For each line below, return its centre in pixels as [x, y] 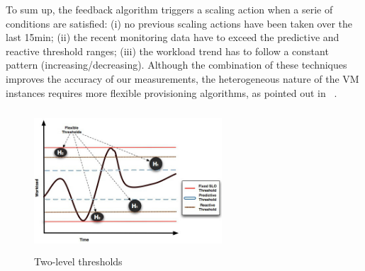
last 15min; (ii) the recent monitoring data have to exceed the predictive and [173, 37]
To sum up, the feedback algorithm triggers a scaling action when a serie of [169, 9]
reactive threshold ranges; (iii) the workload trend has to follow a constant [167, 51]
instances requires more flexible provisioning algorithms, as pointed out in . [172, 92]
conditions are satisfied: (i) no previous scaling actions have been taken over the [179, 23]
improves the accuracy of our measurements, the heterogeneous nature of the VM [182, 78]
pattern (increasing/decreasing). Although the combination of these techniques [176, 65]
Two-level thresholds [78, 261]
